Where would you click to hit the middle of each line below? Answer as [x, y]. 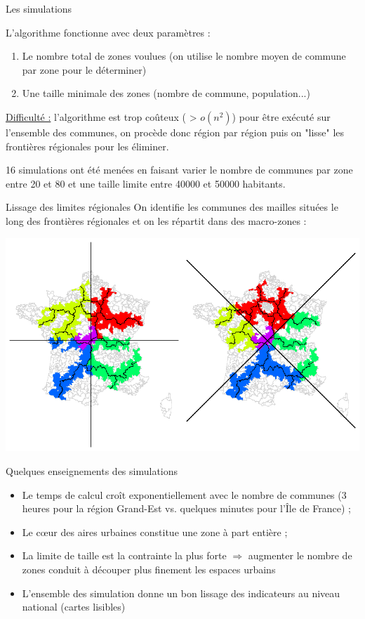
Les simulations [39, 8]
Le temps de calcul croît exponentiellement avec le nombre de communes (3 [184, 494]
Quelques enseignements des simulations [92, 471]
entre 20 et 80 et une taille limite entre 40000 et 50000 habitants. [146, 183]
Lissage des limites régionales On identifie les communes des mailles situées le [172, 207]
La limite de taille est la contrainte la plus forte [124, 555]
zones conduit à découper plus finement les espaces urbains [149, 569]
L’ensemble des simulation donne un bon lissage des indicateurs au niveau [181, 593]
